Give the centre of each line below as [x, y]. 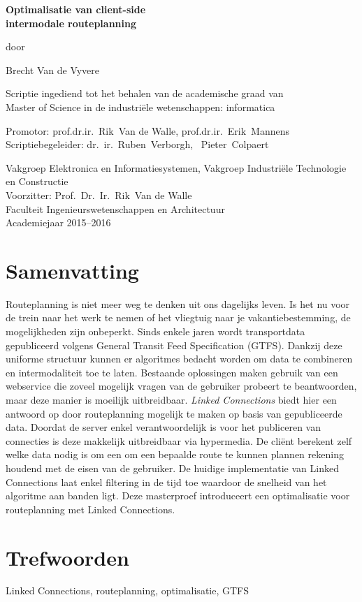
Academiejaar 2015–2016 [58, 222]
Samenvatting [72, 270]
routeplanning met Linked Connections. [90, 509]
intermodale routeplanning [71, 23]
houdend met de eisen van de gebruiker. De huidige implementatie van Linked [172, 468]
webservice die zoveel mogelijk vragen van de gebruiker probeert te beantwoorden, [181, 386]
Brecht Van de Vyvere [53, 69]
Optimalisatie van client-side [76, 9]
